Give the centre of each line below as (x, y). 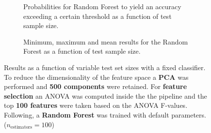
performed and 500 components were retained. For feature (96, 86)
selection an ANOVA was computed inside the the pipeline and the (105, 96)
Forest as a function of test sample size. (82, 51)
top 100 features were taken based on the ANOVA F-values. (96, 105)
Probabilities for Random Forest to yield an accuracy (102, 6)
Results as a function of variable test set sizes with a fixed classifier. (105, 67)
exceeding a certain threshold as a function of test (97, 16)
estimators (21, 127)
